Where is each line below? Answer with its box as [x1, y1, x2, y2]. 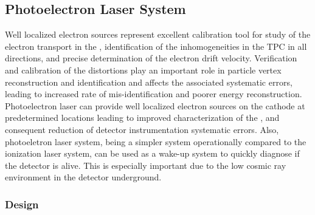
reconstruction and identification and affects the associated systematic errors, [5, 75, 292, 88]
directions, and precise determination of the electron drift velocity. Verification [5, 52, 297, 64]
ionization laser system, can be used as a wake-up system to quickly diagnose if [5, 147, 300, 160]
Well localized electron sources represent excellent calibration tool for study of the [5, 28, 311, 41]
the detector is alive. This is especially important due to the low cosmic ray [5, 159, 286, 171]
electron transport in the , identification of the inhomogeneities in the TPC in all [5, 39, 307, 52]
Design [5, 196, 39, 211]
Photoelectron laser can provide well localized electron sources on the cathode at [5, 99, 305, 112]
